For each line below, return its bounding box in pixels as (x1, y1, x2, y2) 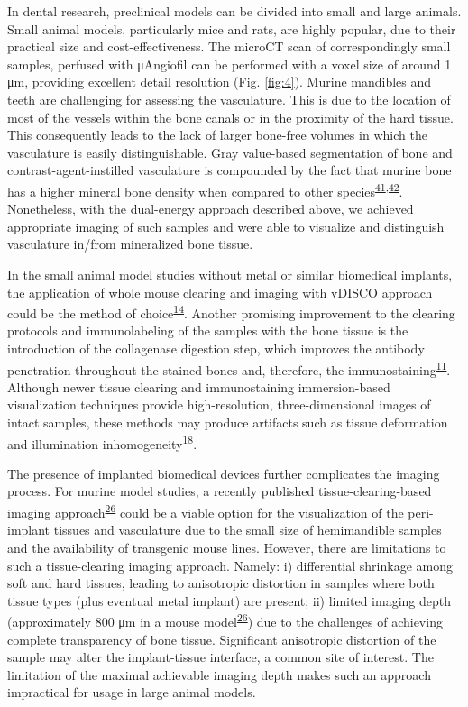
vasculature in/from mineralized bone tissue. (7, 234, 253, 253)
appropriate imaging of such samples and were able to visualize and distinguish (7, 216, 445, 235)
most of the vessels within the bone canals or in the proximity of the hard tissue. (7, 107, 454, 126)
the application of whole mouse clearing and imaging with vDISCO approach (7, 282, 433, 301)
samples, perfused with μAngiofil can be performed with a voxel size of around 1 (7, 54, 452, 73)
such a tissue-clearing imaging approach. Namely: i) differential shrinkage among (7, 555, 453, 574)
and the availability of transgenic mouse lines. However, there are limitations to (7, 537, 446, 556)
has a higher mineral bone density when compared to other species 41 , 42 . (7, 179, 403, 200)
